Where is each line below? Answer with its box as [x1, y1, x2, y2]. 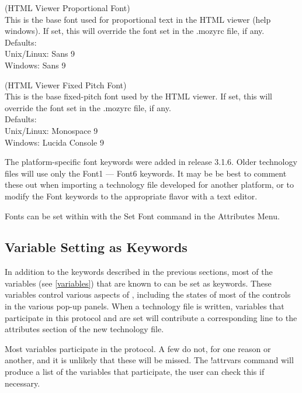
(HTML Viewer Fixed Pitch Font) [5, 78, 127, 91]
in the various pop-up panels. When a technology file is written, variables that [5, 300, 284, 312]
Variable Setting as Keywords [5, 238, 188, 256]
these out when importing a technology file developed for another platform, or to [5, 178, 294, 191]
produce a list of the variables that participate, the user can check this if [5, 366, 265, 378]
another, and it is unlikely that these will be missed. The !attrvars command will [5, 354, 294, 366]
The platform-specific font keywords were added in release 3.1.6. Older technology [5, 156, 297, 168]
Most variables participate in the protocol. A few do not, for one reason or [5, 342, 271, 354]
